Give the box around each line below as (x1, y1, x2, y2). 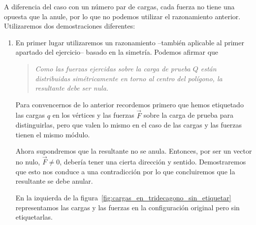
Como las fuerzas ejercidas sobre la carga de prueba (35, 63, 191, 73)
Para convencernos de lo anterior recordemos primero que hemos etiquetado (15, 99, 244, 109)
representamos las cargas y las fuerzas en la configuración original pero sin (15, 202, 240, 212)
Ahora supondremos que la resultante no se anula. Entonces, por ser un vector (15, 146, 252, 156)
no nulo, (15, 157, 40, 167)
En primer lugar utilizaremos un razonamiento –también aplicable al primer (15, 37, 244, 47)
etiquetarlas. (15, 212, 53, 222)
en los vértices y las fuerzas (52, 110, 134, 120)
